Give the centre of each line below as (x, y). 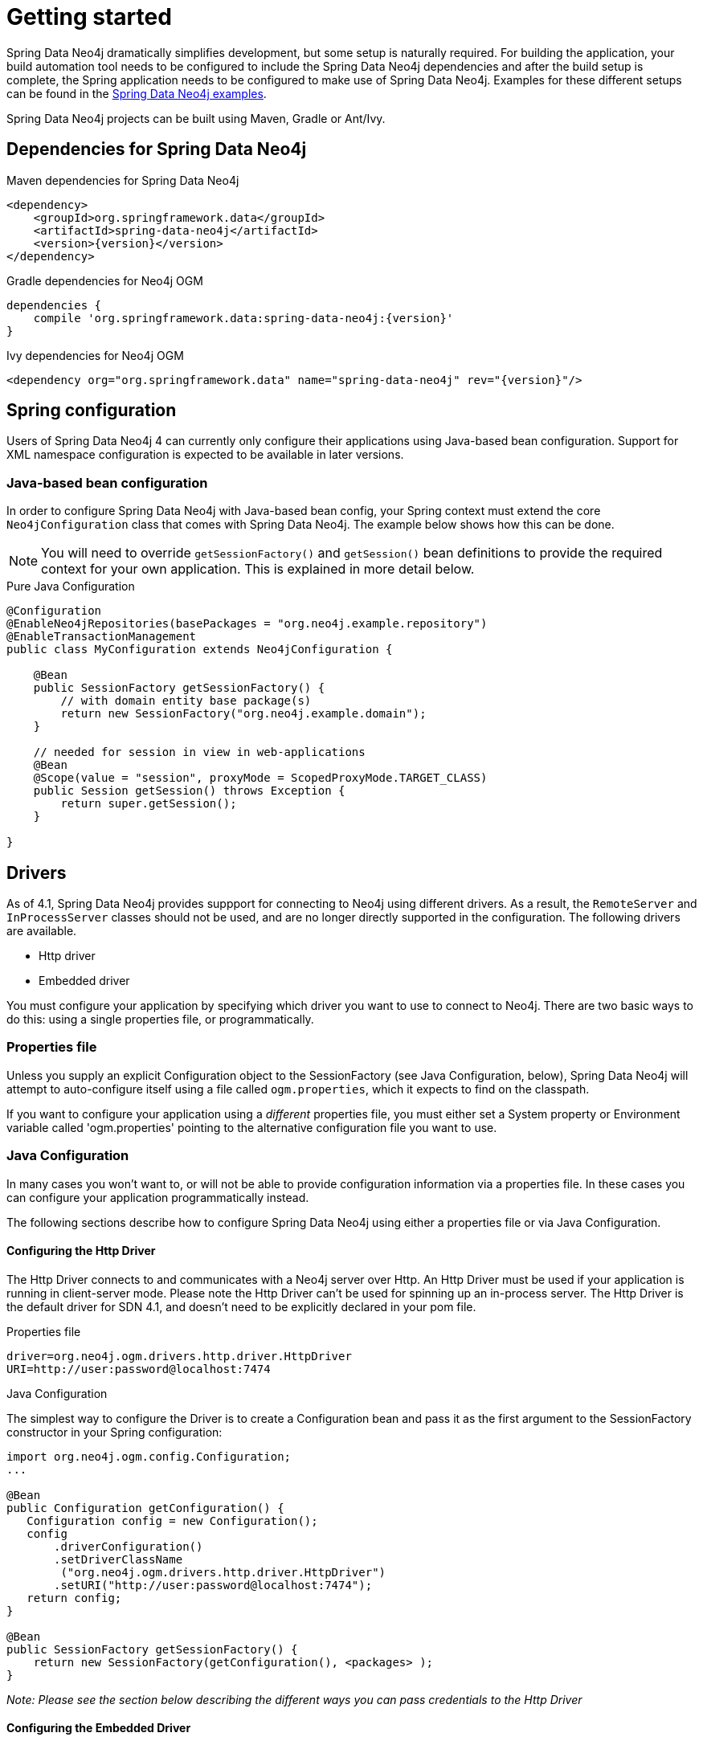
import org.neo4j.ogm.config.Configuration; (149, 1456)
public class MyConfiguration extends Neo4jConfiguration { (200, 650)
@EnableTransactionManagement (102, 637)
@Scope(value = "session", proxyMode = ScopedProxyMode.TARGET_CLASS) (260, 778)
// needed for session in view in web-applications (199, 752)
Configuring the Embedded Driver (99, 1728)
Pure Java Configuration (71, 586)
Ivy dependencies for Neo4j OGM (95, 355)
